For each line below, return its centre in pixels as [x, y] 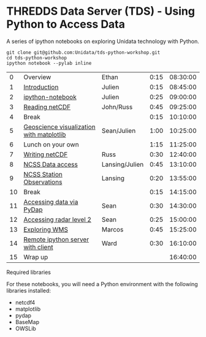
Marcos [113, 229]
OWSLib [26, 328]
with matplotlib [45, 134]
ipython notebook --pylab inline [49, 63]
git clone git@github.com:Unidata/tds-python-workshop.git [83, 52]
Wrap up [36, 257]
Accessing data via [51, 202]
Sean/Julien [119, 131]
